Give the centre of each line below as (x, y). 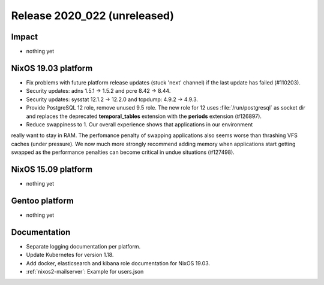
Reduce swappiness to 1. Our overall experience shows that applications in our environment (139, 124)
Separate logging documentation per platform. (83, 246)
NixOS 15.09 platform (52, 169)
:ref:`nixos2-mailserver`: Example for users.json (85, 271)
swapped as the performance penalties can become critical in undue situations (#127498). (123, 152)
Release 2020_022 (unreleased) (92, 16)
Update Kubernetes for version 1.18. (70, 255)
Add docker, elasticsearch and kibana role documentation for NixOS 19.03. (118, 263)
